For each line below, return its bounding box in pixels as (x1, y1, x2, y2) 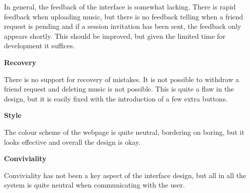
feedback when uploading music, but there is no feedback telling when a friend (4, 11, 244, 21)
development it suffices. (4, 40, 75, 51)
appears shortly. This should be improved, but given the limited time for (4, 30, 226, 41)
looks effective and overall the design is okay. (4, 136, 141, 147)
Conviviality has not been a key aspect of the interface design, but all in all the (4, 170, 246, 180)
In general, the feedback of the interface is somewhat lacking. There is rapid (4, 1, 236, 11)
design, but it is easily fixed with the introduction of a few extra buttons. (4, 93, 228, 103)
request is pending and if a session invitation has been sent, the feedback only (4, 21, 242, 31)
